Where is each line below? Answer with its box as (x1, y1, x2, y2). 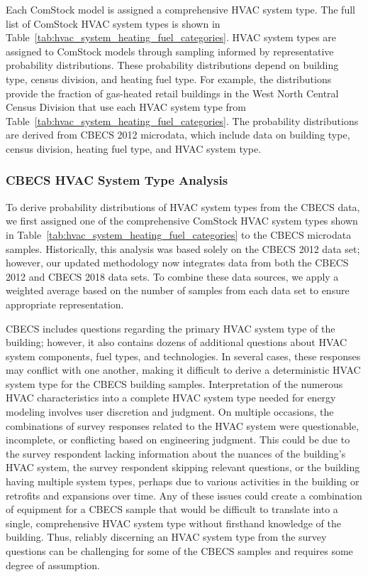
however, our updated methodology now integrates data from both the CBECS (6, 255, 349, 270)
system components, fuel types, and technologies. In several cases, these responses (6, 348, 361, 363)
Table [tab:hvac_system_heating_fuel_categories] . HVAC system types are (6, 30, 337, 45)
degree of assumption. (6, 557, 100, 572)
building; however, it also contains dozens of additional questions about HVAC (6, 335, 347, 350)
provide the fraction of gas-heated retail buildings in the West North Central (6, 85, 339, 100)
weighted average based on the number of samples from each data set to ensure (6, 283, 350, 298)
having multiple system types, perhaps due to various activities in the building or (6, 474, 359, 489)
